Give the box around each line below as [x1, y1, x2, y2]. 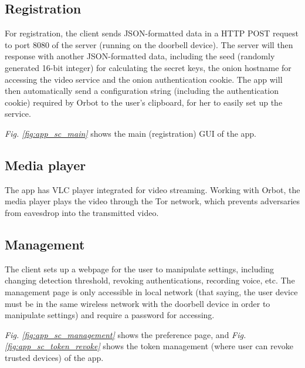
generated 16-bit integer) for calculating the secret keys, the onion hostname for [5, 61, 292, 73]
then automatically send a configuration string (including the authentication [5, 85, 279, 97]
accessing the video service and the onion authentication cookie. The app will [5, 73, 283, 85]
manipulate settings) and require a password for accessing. [5, 309, 215, 321]
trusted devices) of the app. [5, 351, 104, 363]
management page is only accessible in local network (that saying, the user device [5, 285, 298, 298]
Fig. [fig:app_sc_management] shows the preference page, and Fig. [5, 328, 246, 340]
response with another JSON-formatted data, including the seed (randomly [5, 50, 275, 62]
